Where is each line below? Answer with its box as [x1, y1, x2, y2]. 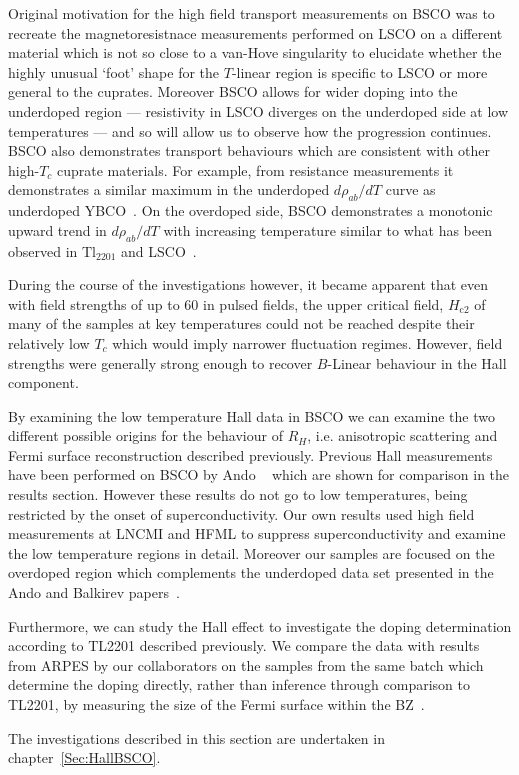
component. [8, 372, 79, 393]
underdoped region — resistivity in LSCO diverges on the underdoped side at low [8, 100, 509, 121]
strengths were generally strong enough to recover [8, 352, 313, 373]
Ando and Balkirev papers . [8, 582, 180, 603]
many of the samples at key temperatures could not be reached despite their [8, 313, 475, 334]
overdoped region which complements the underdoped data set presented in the [8, 562, 494, 583]
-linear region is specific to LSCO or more [231, 61, 488, 82]
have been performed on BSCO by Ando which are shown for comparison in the [8, 464, 510, 485]
